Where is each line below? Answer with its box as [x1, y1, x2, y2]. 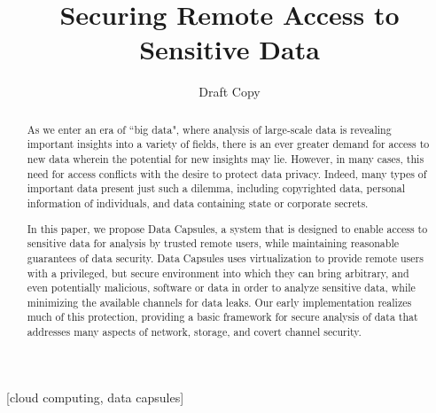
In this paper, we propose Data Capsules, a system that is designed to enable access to [27, 221, 428, 236]
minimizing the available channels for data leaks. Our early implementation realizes [27, 294, 412, 309]
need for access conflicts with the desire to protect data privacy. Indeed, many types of [27, 166, 427, 181]
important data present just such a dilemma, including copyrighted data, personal [27, 181, 405, 196]
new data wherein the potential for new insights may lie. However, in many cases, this [27, 152, 424, 167]
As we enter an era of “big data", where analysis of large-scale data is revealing [27, 121, 392, 136]
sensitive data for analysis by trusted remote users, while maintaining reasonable [27, 236, 399, 251]
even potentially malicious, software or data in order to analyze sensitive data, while [27, 280, 416, 295]
